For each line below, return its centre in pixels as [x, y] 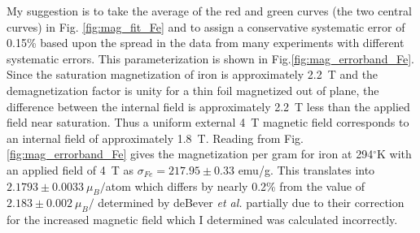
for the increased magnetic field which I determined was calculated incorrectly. [202, 220]
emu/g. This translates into [306, 169]
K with [394, 154]
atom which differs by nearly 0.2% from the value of [235, 186]
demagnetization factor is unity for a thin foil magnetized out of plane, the [193, 90]
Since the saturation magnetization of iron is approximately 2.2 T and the [192, 74]
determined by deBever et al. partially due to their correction [251, 203]
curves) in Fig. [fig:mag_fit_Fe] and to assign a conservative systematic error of [206, 26]
